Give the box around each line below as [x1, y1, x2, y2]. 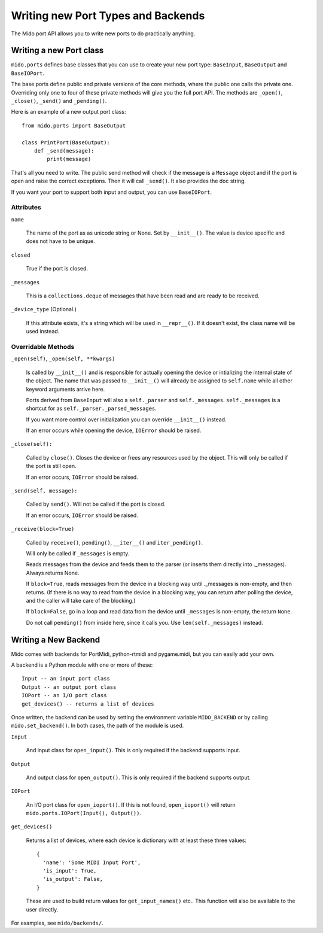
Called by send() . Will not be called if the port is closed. [26, 500, 166, 508]
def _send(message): [33, 147, 95, 154]
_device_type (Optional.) [11, 306, 77, 313]
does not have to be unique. [26, 238, 95, 245]
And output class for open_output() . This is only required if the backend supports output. [26, 774, 251, 781]
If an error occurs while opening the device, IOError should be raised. [26, 427, 202, 434]
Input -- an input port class [22, 675, 111, 682]
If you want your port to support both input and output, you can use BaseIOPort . [11, 189, 212, 196]
